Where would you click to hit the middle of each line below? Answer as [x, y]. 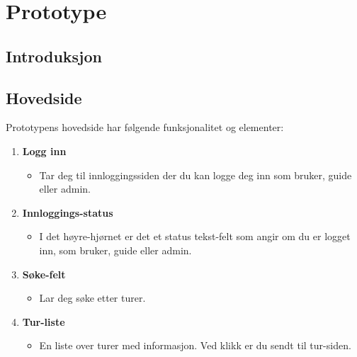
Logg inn [44, 151]
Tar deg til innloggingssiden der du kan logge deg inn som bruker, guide [195, 175]
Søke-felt [44, 274]
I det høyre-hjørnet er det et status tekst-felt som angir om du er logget [195, 236]
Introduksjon [54, 56]
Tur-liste [44, 321]
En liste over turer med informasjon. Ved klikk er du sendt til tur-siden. [195, 345]
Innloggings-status [68, 212]
